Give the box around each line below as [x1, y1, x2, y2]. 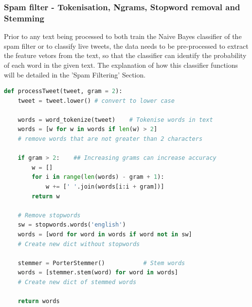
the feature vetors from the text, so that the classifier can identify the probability [4, 50, 247, 60]
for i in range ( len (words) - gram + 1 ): [32, 173, 164, 181]
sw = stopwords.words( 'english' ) [18, 221, 126, 229]
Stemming [4, 12, 44, 24]
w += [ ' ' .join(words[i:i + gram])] [45, 183, 164, 191]
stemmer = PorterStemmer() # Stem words [18, 259, 185, 267]
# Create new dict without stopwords [18, 240, 140, 248]
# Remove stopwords [18, 211, 81, 219]
